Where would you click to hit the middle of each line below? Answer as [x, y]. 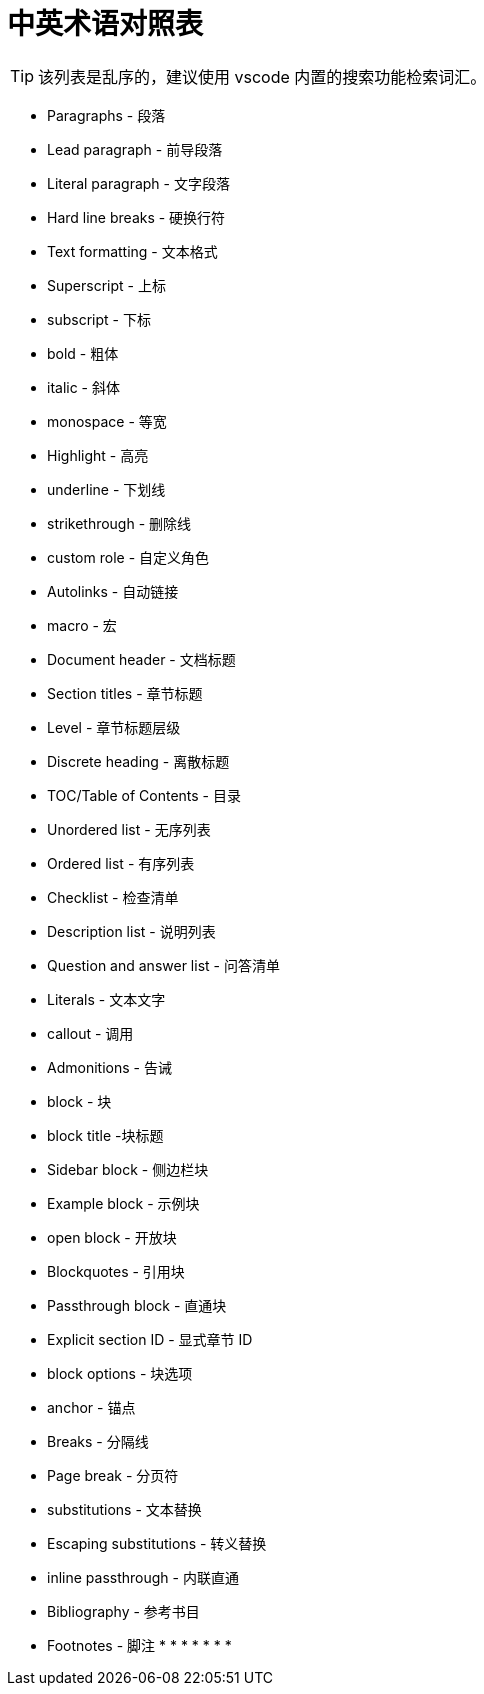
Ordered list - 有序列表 [121, 863]
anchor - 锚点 [91, 1407]
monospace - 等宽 [107, 421]
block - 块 [79, 1101]
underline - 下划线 [106, 489]
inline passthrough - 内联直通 [143, 1577]
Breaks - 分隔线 [98, 1441]
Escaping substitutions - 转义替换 [157, 1543]
